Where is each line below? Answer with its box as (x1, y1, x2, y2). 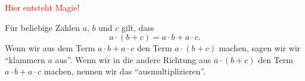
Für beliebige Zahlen (5, 21, 80, 33)
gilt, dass (122, 21, 154, 33)
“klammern (5, 53, 45, 66)
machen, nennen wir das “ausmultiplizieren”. (43, 65, 206, 77)
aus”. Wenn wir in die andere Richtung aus (55, 53, 211, 66)
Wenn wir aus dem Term (5, 42, 95, 54)
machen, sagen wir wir (219, 42, 301, 54)
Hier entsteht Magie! (5, 1, 80, 13)
